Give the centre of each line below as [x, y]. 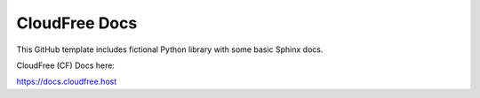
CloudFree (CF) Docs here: [66, 65]
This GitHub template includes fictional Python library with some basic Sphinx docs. [170, 49]
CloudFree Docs [77, 23]
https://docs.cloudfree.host [67, 82]
